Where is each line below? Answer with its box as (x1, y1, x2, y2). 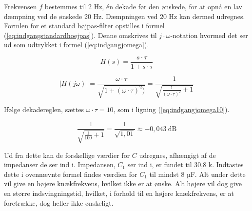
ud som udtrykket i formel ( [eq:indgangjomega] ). (4, 39, 149, 50)
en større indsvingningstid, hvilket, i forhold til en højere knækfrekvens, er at (4, 188, 234, 198)
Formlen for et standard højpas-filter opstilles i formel (4, 20, 165, 31)
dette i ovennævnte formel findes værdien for (4, 169, 137, 179)
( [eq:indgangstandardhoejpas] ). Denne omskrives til (4, 30, 157, 40)
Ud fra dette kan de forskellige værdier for (4, 150, 130, 160)
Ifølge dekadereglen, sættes (4, 104, 84, 115)
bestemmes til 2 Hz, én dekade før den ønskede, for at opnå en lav (44, 1, 242, 11)
